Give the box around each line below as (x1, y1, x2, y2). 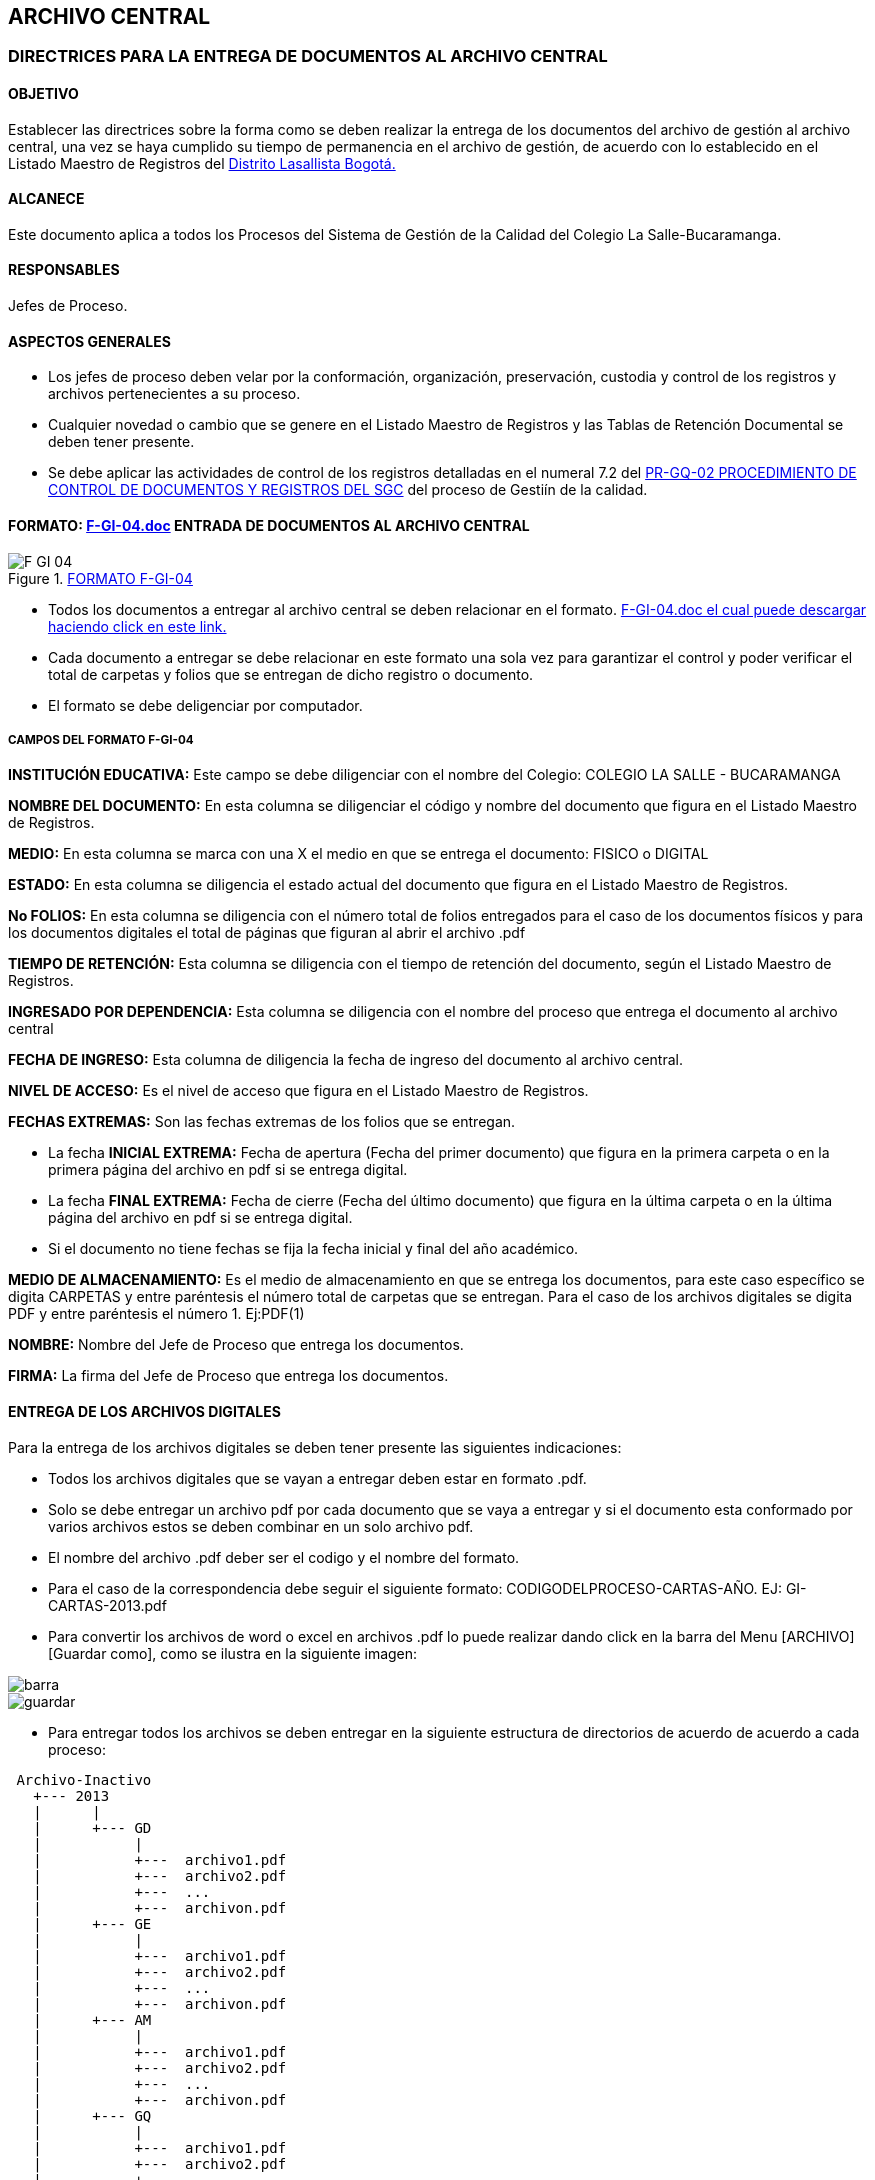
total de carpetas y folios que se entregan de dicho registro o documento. (48, 665, 534, 683)
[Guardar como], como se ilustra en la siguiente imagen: (48, 1644, 418, 1662)
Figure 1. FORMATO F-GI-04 (8, 569, 193, 587)
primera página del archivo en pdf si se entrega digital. (48, 1161, 408, 1179)
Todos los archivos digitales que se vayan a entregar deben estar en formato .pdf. (48, 1469, 587, 1487)
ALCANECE (8, 190, 85, 208)
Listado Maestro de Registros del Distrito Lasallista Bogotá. (8, 154, 396, 172)
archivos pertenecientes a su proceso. (48, 385, 301, 403)
